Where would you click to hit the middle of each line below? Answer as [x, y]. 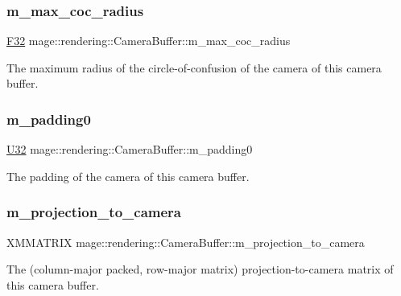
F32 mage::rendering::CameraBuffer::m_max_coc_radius [149, 41]
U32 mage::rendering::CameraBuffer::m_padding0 [130, 149]
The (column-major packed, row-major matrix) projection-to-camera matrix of [200, 269]
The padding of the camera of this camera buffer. [128, 176]
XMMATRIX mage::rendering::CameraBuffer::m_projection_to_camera [186, 242]
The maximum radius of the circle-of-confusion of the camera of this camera [194, 67]
